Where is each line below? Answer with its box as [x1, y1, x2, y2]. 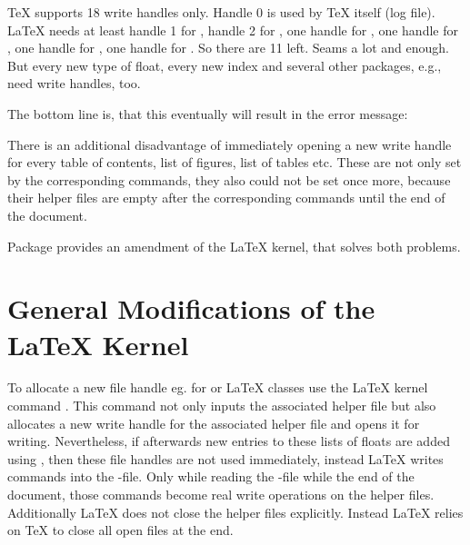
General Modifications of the [7, 290, 375, 327]
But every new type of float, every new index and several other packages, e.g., [7, 55, 442, 74]
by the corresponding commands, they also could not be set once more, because [7, 170, 451, 189]
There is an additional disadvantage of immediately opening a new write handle [7, 134, 452, 154]
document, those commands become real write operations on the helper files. [7, 485, 435, 503]
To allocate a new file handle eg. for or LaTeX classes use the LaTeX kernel [7, 378, 428, 397]
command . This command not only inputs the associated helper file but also [7, 396, 436, 415]
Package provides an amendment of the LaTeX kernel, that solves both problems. [7, 236, 461, 255]
